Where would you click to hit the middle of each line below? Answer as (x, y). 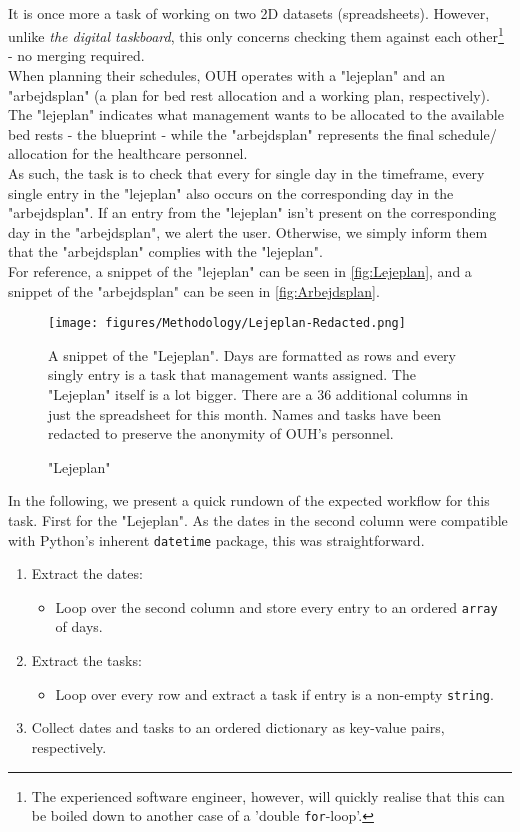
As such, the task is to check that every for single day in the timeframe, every (246, 173)
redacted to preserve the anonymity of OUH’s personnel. (221, 433)
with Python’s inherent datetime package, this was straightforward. (216, 539)
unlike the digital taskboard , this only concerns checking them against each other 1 (256, 34)
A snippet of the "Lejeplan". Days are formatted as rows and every (252, 354)
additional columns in (402, 394)
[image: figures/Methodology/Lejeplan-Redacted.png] (227, 323)
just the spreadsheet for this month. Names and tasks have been (244, 413)
